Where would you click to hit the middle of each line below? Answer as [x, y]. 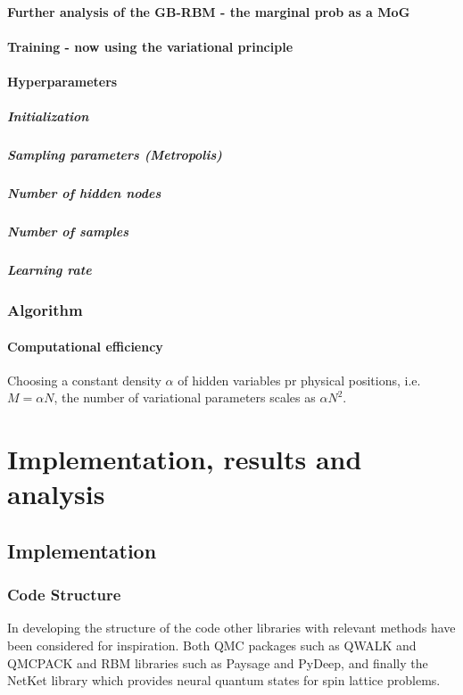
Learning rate [50, 270]
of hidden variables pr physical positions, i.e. [299, 380]
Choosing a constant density [84, 380]
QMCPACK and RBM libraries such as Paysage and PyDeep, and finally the [218, 662]
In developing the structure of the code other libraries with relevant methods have [231, 628]
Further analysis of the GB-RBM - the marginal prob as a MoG [209, 11]
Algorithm [45, 310]
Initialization [48, 116]
